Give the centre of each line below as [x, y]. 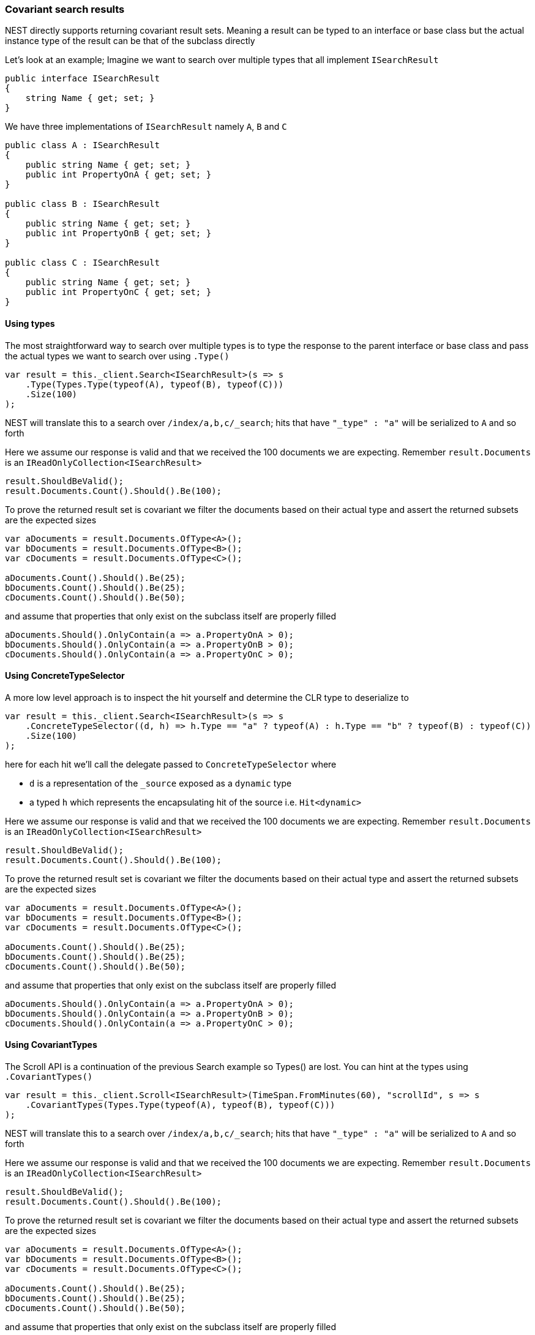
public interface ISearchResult [82, 79]
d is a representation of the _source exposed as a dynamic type [161, 783]
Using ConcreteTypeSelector [65, 676]
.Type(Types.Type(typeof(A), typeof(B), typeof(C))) [155, 384]
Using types [30, 323]
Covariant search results [65, 9]
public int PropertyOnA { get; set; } [118, 175]
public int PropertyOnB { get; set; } [118, 234]
